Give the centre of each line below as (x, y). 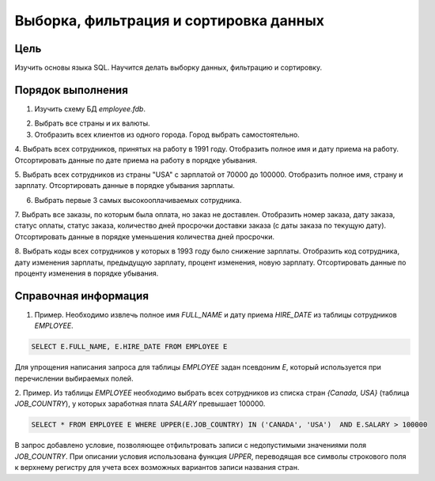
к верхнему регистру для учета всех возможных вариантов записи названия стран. (157, 468)
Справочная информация (82, 296)
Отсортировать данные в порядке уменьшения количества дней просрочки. (144, 236)
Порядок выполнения (71, 90)
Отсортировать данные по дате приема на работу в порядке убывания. (136, 160)
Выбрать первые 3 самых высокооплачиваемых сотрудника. (138, 200)
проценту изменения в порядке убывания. (87, 273)
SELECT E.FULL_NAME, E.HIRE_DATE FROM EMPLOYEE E (129, 347)
